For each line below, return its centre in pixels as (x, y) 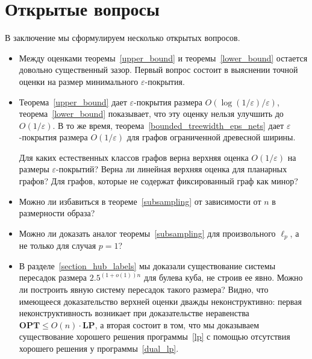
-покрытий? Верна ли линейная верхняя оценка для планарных (172, 169)
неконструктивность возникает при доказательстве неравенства (134, 313)
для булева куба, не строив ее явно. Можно (223, 277)
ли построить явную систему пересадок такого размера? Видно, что (144, 289)
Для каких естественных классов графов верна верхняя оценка (134, 157)
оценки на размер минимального (79, 81)
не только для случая (58, 245)
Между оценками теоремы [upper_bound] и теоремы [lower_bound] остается (163, 58)
